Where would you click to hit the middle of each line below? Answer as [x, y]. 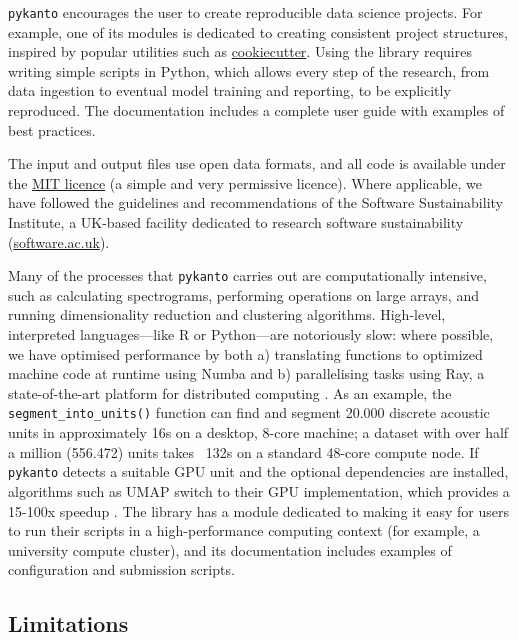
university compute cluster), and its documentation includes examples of [230, 549]
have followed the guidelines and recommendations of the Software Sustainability [255, 202]
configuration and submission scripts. [121, 569]
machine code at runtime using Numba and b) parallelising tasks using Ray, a [246, 373]
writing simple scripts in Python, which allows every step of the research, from [249, 70]
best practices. [52, 129]
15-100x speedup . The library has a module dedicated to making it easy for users [259, 510]
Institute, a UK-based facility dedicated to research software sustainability [236, 222]
